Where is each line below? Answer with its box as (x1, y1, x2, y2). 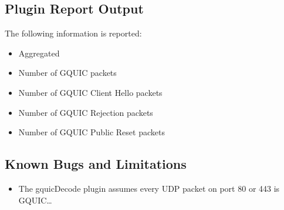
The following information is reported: (5, 27, 142, 39)
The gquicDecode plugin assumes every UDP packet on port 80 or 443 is (18, 182, 280, 194)
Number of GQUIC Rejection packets (18, 106, 153, 118)
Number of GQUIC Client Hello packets (18, 86, 163, 98)
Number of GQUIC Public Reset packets (18, 126, 165, 138)
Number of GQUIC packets (18, 66, 117, 79)
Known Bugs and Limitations (5, 155, 187, 173)
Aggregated (18, 46, 60, 59)
